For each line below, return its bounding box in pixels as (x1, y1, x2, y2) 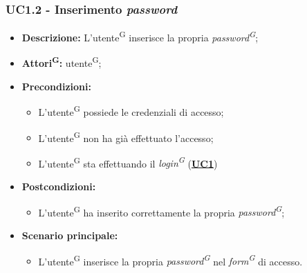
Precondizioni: (21, 79, 91, 93)
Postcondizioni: (21, 179, 96, 194)
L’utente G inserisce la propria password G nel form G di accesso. (38, 252, 303, 268)
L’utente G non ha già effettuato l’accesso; (38, 128, 214, 145)
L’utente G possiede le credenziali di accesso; (38, 103, 224, 119)
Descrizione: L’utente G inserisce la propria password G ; (21, 28, 259, 44)
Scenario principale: (21, 228, 118, 242)
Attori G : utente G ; (21, 54, 102, 70)
